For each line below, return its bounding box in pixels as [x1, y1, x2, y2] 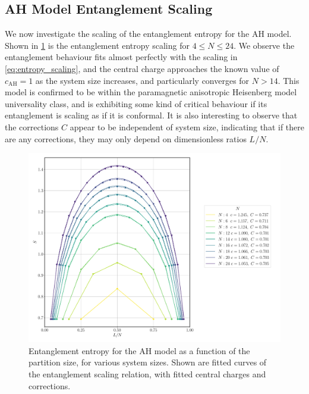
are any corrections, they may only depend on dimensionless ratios [5, 132, 247, 145]
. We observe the [234, 39, 295, 51]
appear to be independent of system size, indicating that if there [70, 120, 304, 133]
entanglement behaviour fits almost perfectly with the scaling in [5, 51, 238, 63]
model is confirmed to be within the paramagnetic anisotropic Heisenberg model [5, 86, 297, 98]
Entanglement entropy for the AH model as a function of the [29, 344, 250, 357]
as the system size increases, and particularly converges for [35, 74, 250, 86]
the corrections [5, 120, 59, 133]
